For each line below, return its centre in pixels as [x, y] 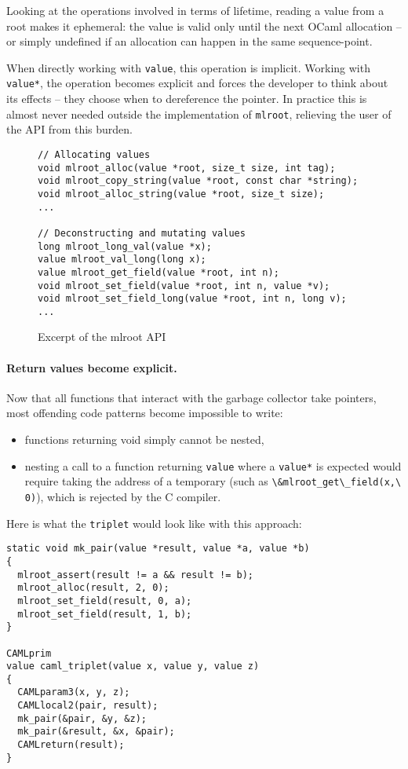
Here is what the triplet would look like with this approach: [154, 523]
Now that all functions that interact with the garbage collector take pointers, [191, 397]
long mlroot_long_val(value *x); [125, 246]
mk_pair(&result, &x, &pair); [96, 732]
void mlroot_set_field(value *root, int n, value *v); [184, 286]
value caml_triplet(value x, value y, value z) [133, 666]
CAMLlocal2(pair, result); [88, 706]
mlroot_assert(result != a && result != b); [135, 575]
